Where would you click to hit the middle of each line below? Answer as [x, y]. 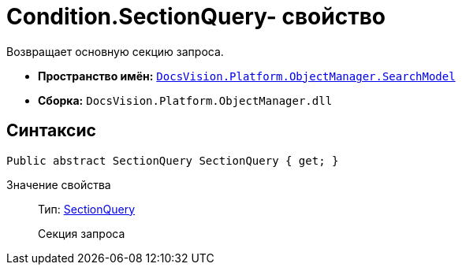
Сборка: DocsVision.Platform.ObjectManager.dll [185, 100]
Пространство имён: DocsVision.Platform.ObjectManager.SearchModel [247, 76]
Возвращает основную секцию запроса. [115, 51]
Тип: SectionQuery [87, 209]
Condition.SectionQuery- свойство [196, 17]
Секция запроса [82, 233]
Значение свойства [59, 184]
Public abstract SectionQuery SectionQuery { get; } [173, 160]
